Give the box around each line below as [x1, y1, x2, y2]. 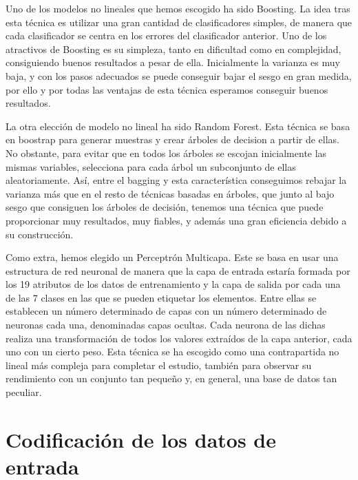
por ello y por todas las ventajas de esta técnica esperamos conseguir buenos [6, 82, 328, 96]
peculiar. [6, 385, 42, 399]
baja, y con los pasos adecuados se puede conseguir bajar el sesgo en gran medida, [6, 68, 352, 83]
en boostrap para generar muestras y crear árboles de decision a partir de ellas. [6, 132, 339, 147]
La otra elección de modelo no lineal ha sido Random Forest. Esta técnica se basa [6, 118, 350, 133]
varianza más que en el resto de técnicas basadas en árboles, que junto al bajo [6, 186, 335, 200]
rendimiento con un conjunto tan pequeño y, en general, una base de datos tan [6, 371, 337, 386]
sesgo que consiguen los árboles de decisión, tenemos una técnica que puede [6, 200, 324, 214]
